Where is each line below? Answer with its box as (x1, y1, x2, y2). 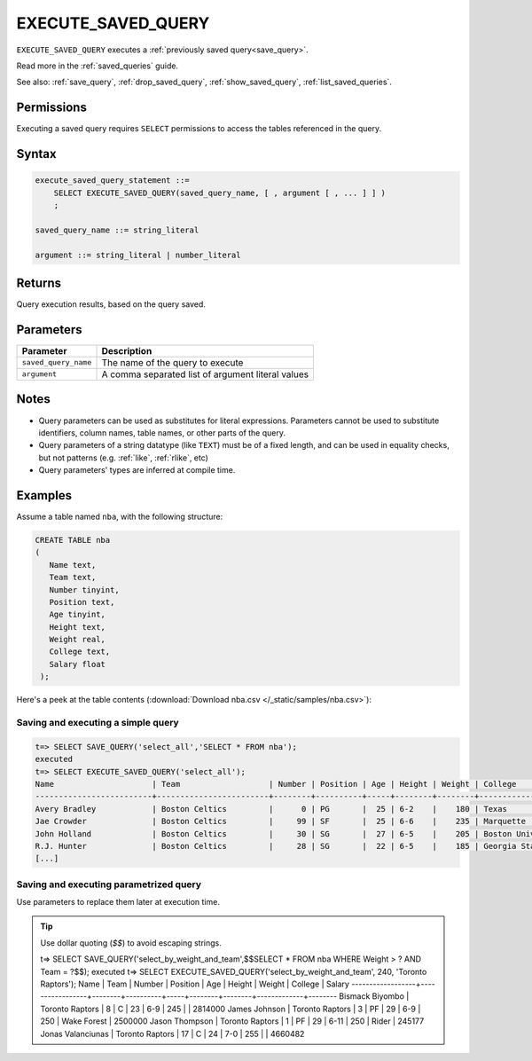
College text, (49, 647, 111, 656)
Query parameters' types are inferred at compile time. (38, 465, 236, 475)
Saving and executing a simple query (16, 717, 179, 728)
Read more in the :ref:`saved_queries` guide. (16, 60, 179, 71)
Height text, (49, 622, 106, 632)
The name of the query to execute (101, 356, 244, 368)
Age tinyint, (49, 609, 106, 620)
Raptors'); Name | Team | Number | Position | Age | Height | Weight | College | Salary (40, 978, 350, 989)
